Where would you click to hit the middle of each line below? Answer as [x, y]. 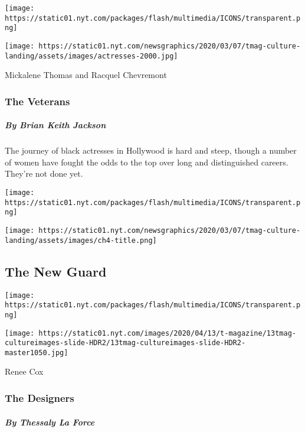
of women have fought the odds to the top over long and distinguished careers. [147, 162]
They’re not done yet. [44, 173]
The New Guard [56, 271]
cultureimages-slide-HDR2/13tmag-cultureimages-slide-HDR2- [125, 343]
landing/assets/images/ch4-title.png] [81, 240]
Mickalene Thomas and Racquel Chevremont [86, 75]
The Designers [40, 398]
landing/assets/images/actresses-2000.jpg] [91, 56]
